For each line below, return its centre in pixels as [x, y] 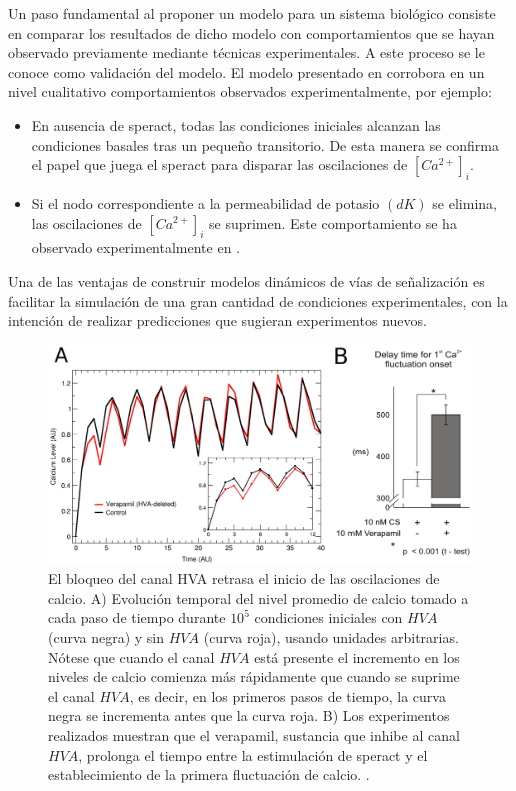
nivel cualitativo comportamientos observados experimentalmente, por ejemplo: [250, 91]
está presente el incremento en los [357, 656]
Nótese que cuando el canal [131, 656]
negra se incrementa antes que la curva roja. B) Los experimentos [249, 715]
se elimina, [464, 202]
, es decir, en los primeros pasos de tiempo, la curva [287, 695]
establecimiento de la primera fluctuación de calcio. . [209, 774]
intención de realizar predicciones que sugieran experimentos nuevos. [217, 320]
